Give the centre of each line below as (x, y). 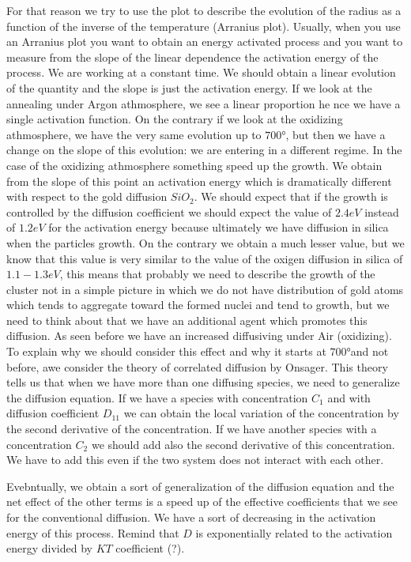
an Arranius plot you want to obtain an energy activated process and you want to (205, 41)
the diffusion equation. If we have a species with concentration (157, 397)
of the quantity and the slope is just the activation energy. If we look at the (189, 87)
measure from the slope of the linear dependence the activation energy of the (192, 57)
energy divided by (49, 548)
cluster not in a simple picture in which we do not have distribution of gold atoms (205, 289)
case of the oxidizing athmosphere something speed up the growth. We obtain (194, 165)
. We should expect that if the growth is (291, 196)
